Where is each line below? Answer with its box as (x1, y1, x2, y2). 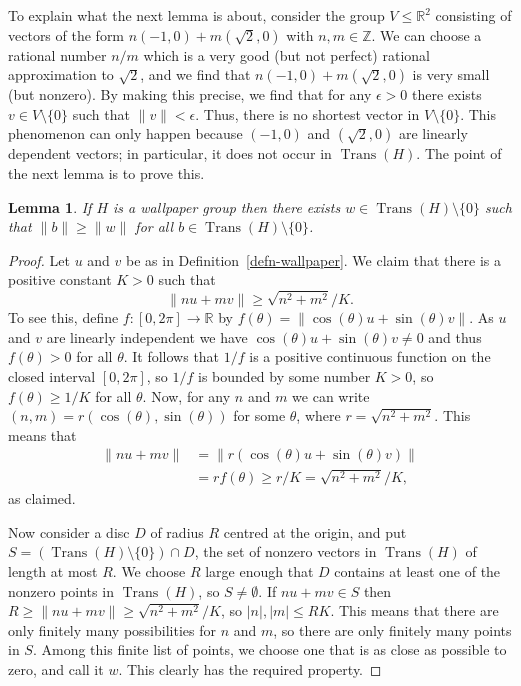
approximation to (8, 64, 114, 85)
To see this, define (8, 307, 119, 328)
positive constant (8, 269, 112, 290)
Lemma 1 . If (8, 196, 92, 217)
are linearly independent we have (46, 326, 248, 347)
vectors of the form (8, 24, 125, 45)
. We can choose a (371, 24, 482, 45)
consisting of (435, 5, 512, 25)
